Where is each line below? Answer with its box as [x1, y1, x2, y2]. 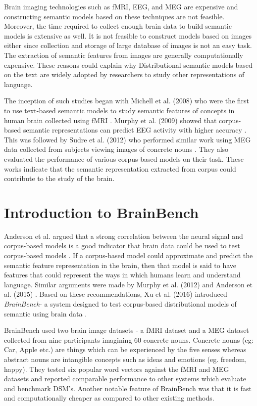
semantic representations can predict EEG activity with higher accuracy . [23, 125, 247, 135]
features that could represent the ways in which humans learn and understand [4, 270, 241, 280]
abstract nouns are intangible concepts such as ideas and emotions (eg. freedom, [4, 354, 247, 364]
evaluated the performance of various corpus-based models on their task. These [4, 153, 244, 164]
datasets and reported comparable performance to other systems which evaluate [4, 373, 247, 384]
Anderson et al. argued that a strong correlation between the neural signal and [4, 230, 243, 241]
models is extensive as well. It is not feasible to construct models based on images [4, 30, 252, 41]
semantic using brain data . [4, 308, 87, 318]
